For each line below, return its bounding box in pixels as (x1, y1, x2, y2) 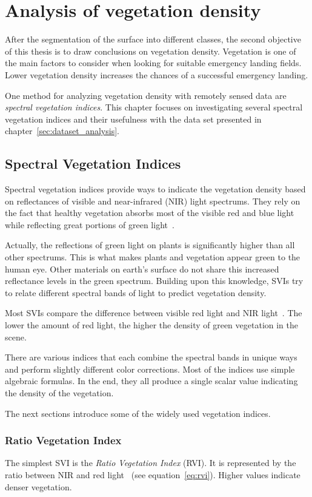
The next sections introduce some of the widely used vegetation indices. (5, 407, 271, 419)
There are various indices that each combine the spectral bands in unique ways (5, 351, 297, 363)
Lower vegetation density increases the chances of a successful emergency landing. (5, 68, 308, 81)
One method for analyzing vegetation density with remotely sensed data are (5, 89, 287, 101)
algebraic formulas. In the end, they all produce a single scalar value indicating (5, 374, 298, 387)
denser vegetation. (5, 480, 72, 493)
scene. (5, 330, 27, 343)
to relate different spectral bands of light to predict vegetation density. (5, 286, 267, 299)
